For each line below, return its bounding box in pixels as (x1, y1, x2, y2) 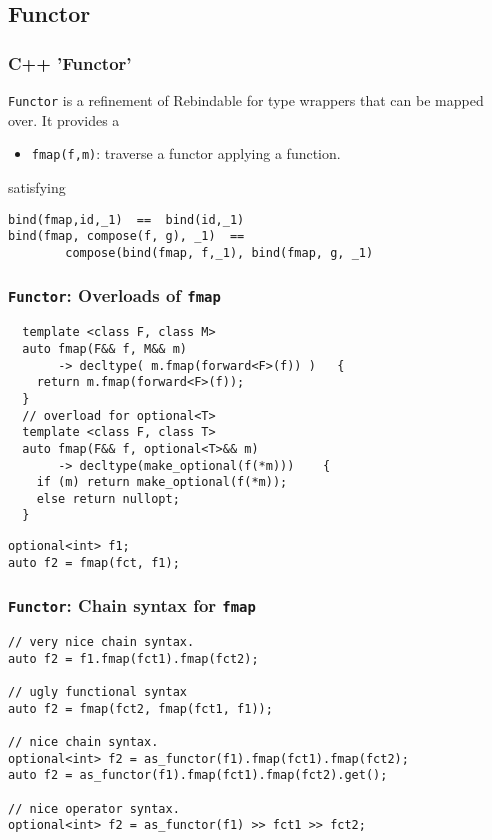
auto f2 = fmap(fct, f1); (8, 555, 180, 570)
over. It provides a (8, 109, 120, 130)
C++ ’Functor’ (8, 50, 132, 75)
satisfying (8, 176, 66, 197)
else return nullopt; (36, 491, 180, 506)
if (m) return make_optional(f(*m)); (36, 475, 288, 490)
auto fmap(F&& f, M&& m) (22, 341, 187, 356)
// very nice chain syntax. (8, 635, 195, 650)
